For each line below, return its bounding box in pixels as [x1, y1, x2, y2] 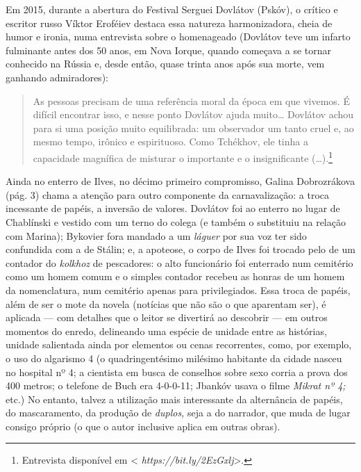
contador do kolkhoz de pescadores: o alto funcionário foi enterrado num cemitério [6, 255, 353, 270]
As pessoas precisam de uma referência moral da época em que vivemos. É [33, 93, 350, 108]
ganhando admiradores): [6, 70, 108, 84]
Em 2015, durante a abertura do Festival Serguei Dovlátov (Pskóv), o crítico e [6, 2, 338, 16]
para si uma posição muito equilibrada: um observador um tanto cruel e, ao [33, 120, 354, 135]
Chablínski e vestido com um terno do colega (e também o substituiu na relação [6, 214, 346, 229]
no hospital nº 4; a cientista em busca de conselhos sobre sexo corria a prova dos [6, 364, 348, 379]
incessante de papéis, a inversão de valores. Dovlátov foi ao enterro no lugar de [6, 201, 340, 215]
